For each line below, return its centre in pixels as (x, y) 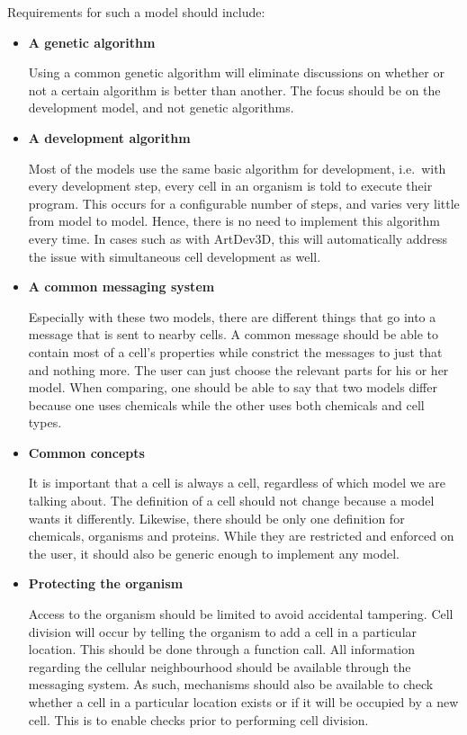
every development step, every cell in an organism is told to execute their (230, 186)
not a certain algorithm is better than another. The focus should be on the (234, 90)
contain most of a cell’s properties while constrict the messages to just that (235, 351)
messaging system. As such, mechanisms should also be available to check (231, 684)
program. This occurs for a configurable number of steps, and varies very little (244, 203)
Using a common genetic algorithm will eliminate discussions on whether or (236, 72)
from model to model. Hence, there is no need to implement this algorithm (234, 221)
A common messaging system (121, 287)
